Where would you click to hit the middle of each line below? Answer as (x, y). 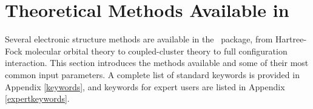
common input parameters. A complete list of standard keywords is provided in (152, 74)
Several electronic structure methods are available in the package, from (139, 39)
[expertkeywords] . (37, 98)
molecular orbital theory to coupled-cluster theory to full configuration (156, 51)
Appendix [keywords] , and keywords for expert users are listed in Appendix (145, 86)
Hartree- (291, 39)
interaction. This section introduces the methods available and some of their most (157, 63)
